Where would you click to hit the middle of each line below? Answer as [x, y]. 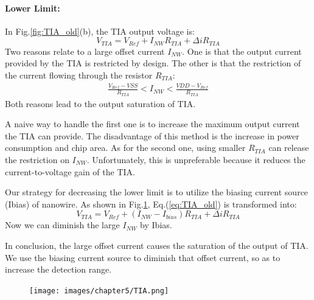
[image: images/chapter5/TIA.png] [99, 291]
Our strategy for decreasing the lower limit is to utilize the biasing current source [157, 192]
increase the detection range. [58, 269]
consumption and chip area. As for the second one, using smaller [125, 148]
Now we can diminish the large [62, 225]
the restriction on [37, 159]
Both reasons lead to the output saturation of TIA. [100, 103]
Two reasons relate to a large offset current [85, 51]
